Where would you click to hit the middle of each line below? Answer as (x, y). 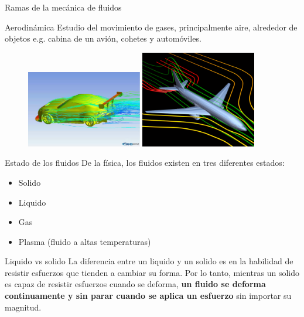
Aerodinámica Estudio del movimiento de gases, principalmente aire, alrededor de (151, 27)
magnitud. (23, 307)
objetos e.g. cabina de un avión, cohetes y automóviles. (103, 38)
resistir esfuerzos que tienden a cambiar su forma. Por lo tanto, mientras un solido (152, 272)
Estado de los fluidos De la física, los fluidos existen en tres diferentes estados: (145, 163)
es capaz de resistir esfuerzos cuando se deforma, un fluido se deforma (135, 284)
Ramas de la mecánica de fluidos (63, 7)
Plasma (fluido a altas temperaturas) (85, 241)
